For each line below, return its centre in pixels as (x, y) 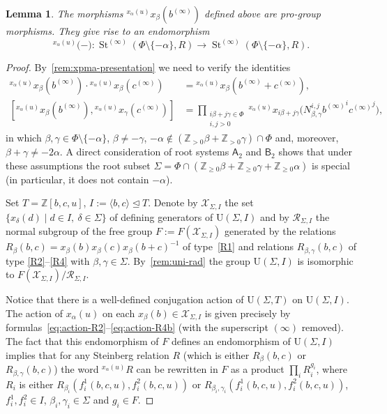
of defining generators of (161, 216)
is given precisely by (248, 313)
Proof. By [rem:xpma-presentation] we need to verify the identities (148, 67)
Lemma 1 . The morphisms (64, 13)
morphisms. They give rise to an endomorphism (108, 31)
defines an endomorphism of (231, 341)
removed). (322, 327)
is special (331, 165)
